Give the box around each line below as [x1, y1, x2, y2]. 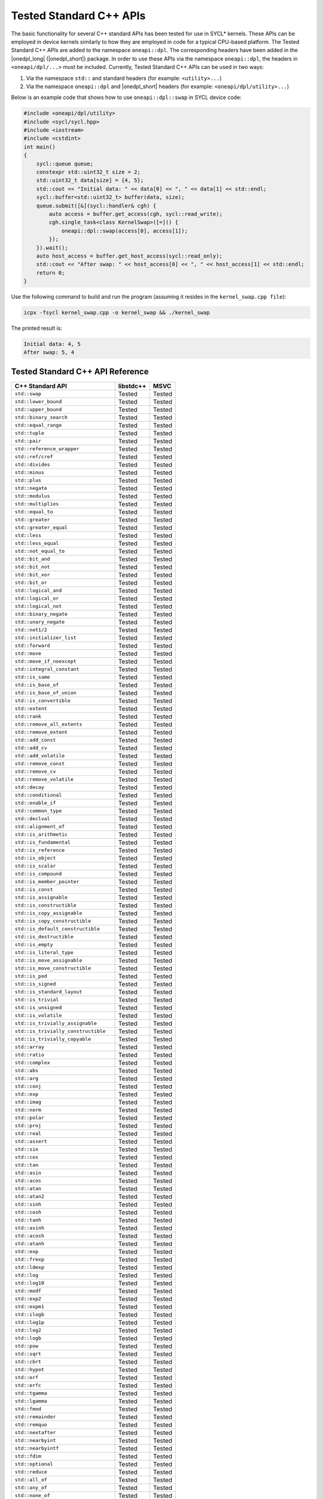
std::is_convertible [14, 697, 71, 704]
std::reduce [14, 1469, 47, 1475]
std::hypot [14, 1366, 45, 1373]
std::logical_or [14, 595, 59, 602]
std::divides [14, 462, 50, 468]
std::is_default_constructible [14, 926, 100, 932]
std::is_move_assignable [14, 957, 83, 964]
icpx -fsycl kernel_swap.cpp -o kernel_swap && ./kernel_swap [23, 309, 210, 316]
